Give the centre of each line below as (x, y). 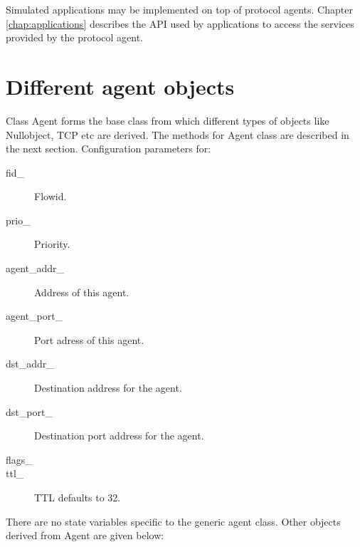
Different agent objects (120, 86)
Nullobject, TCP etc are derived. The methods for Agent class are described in (178, 134)
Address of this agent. (82, 292)
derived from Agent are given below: (85, 535)
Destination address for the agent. (108, 388)
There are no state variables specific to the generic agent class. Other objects (173, 521)
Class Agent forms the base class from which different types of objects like (168, 120)
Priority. (52, 244)
